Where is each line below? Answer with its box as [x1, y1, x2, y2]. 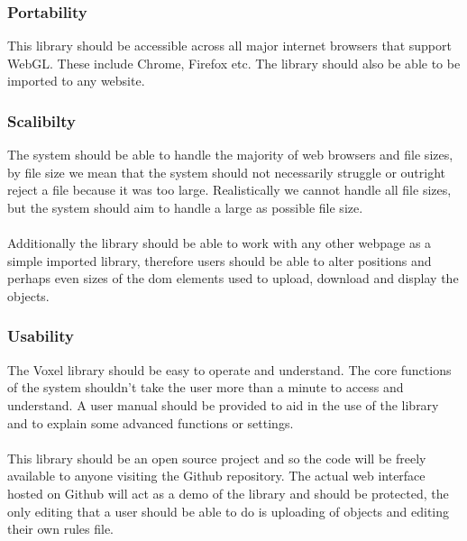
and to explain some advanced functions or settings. [7, 413, 294, 432]
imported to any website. [7, 71, 145, 90]
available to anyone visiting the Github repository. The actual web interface [7, 466, 426, 485]
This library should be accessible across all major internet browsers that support [7, 36, 452, 55]
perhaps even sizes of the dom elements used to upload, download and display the [7, 269, 459, 288]
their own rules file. [7, 519, 114, 538]
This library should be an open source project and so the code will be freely [7, 448, 426, 467]
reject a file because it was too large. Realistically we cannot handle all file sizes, [7, 180, 452, 199]
